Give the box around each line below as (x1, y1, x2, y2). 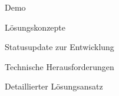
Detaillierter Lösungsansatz (5, 80, 103, 92)
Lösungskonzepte (5, 21, 66, 33)
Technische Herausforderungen (5, 60, 114, 72)
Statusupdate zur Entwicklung (5, 41, 114, 53)
